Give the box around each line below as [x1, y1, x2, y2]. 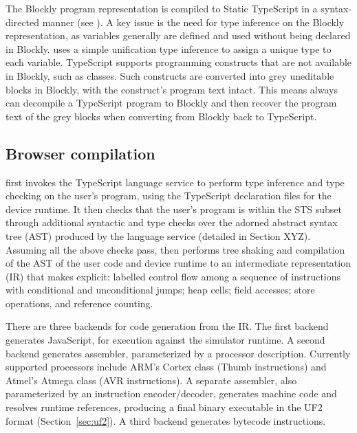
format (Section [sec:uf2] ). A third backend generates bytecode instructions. [6, 413, 326, 428]
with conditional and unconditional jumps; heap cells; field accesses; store [6, 282, 315, 297]
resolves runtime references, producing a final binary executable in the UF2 [6, 400, 323, 414]
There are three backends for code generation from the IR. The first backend [6, 319, 329, 333]
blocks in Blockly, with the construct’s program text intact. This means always [6, 82, 338, 96]
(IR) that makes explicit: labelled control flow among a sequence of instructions [6, 269, 341, 283]
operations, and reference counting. [6, 296, 153, 310]
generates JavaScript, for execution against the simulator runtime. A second [6, 333, 325, 347]
